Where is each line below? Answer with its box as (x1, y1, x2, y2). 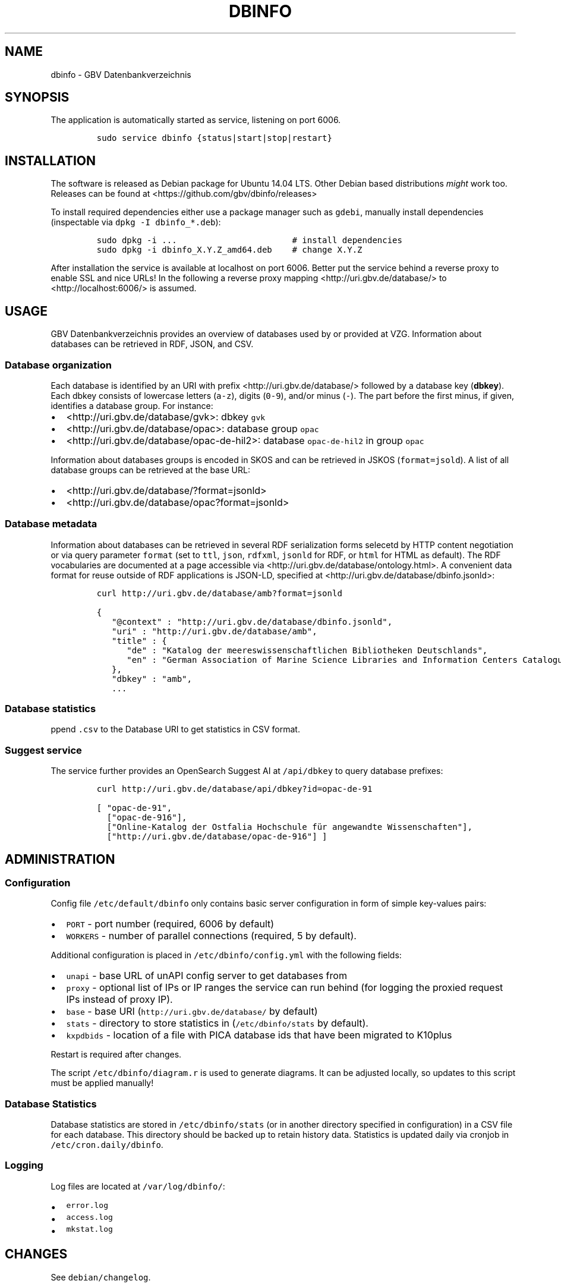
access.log (66, 1212, 113, 1222)
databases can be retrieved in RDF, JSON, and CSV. (51, 339, 254, 350)
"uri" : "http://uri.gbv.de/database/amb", (112, 626, 317, 636)
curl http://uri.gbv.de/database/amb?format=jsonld (96, 588, 342, 598)
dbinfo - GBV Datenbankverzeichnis (51, 69, 191, 80)
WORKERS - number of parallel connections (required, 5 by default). (66, 930, 357, 942)
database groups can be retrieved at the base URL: (51, 464, 250, 475)
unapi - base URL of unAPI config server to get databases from (66, 970, 347, 982)
